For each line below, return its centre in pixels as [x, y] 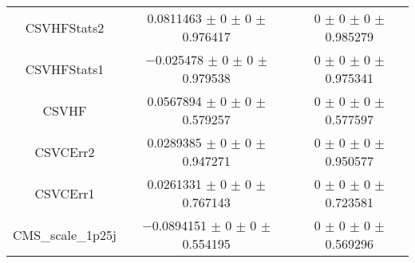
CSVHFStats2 [65, 27]
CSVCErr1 [65, 193]
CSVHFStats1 [65, 69]
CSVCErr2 [65, 151]
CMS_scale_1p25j [65, 234]
